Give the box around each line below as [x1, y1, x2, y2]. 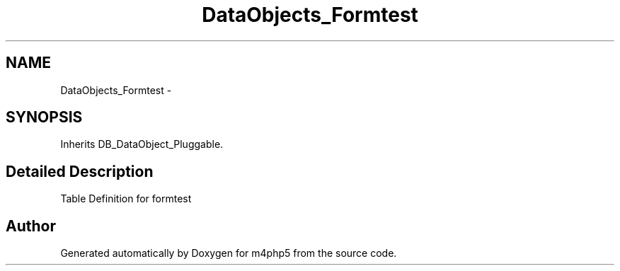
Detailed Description [6, 162, 154, 180]
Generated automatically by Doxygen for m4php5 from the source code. [60, 247, 397, 260]
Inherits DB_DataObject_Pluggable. [60, 138, 224, 151]
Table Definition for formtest [60, 192, 192, 205]
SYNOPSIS [6, 108, 83, 127]
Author [6, 217, 56, 235]
